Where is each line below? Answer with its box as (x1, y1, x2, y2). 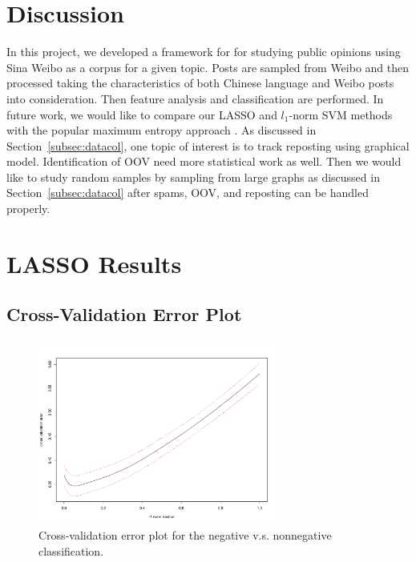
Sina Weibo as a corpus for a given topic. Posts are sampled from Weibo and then (6, 58, 410, 75)
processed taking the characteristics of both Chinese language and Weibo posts (6, 74, 394, 91)
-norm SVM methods (289, 106, 393, 122)
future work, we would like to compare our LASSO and (6, 106, 277, 122)
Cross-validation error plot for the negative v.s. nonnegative (38, 527, 332, 544)
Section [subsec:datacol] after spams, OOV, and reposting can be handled (6, 184, 369, 201)
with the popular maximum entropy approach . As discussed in (6, 122, 317, 138)
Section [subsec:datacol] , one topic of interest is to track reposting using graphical (6, 137, 410, 154)
